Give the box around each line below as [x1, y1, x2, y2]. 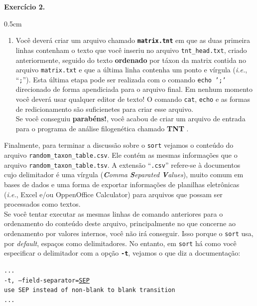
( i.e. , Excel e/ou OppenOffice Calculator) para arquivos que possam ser [4, 189, 223, 199]
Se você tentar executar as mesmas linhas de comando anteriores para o [4, 208, 223, 219]
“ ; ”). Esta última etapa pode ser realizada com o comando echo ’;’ [15, 74, 226, 84]
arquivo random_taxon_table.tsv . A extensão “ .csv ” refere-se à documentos [4, 159, 241, 170]
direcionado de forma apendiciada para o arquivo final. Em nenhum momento [15, 84, 253, 94]
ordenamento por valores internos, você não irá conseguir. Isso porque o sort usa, [4, 228, 254, 238]
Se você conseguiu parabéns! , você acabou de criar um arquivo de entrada [15, 113, 246, 124]
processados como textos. [4, 199, 81, 209]
